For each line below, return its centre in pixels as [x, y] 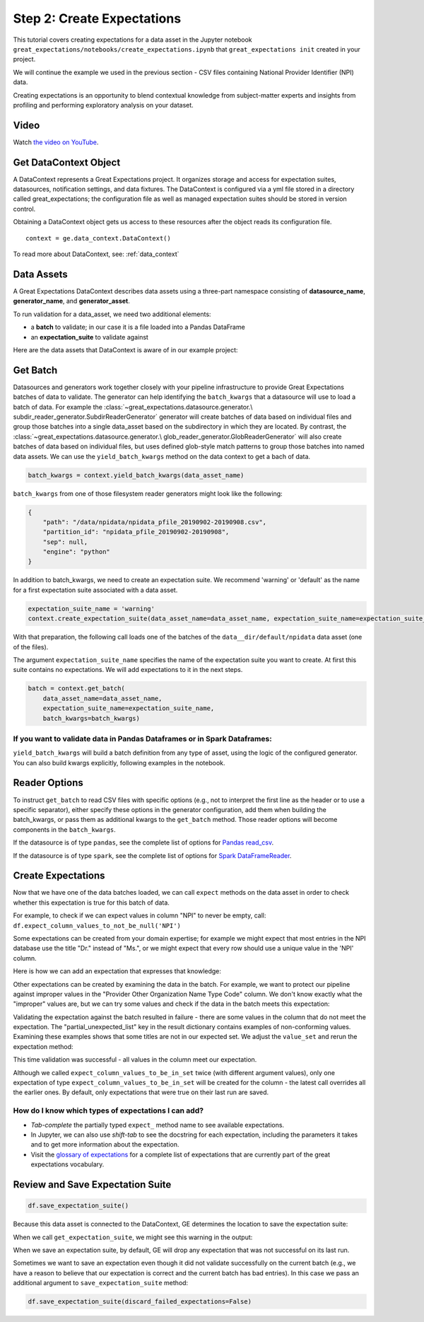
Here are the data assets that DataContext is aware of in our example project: [125, 349]
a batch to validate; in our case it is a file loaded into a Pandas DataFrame [138, 327]
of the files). [31, 646]
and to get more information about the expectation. [105, 1144]
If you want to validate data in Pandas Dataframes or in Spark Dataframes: [142, 738]
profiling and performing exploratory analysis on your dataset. [103, 105]
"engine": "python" [77, 552]
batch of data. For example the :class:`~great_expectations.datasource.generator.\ [133, 407]
